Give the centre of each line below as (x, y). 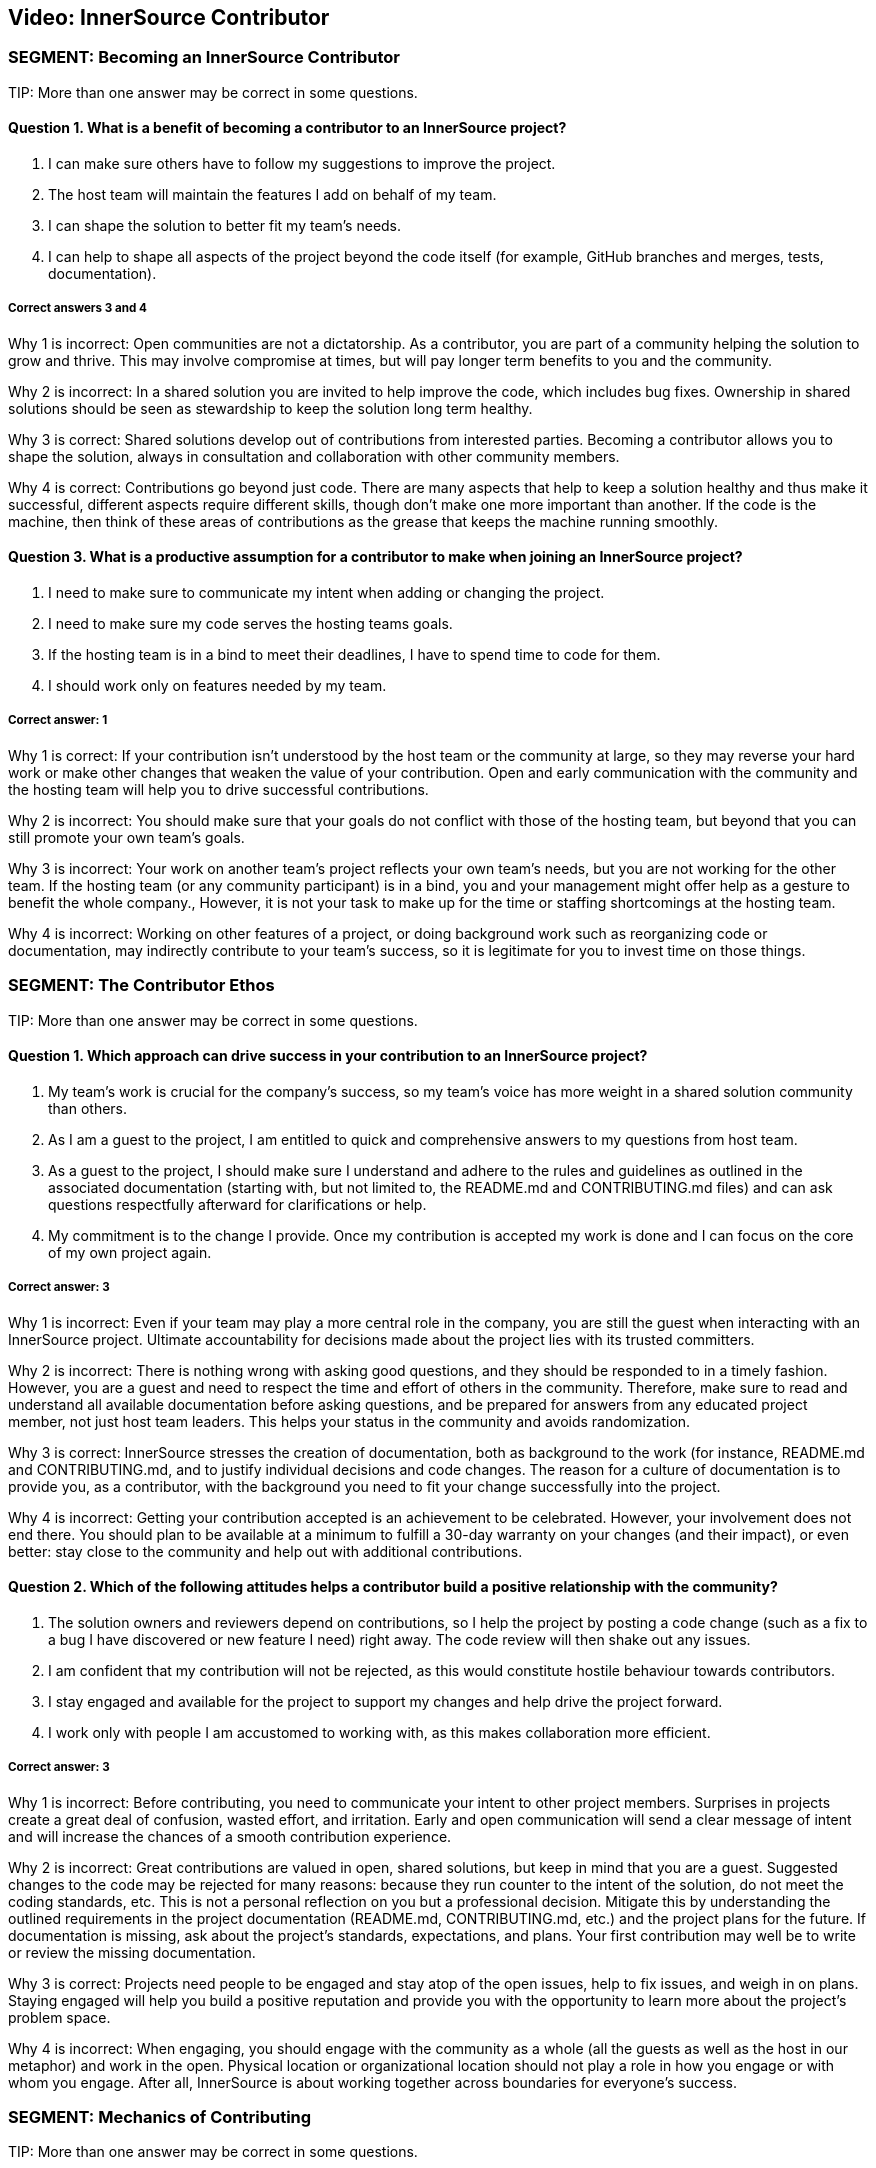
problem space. (59, 2017)
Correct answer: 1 (58, 720)
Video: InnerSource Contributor (169, 17)
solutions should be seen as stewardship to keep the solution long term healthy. (270, 408)
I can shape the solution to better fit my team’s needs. (225, 226)
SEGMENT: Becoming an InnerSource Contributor (204, 57)
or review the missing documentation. (132, 1952)
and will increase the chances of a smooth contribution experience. (230, 1836)
